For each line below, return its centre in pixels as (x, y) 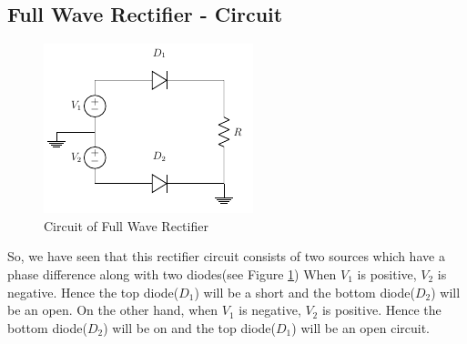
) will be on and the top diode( (189, 327)
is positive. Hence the (381, 310)
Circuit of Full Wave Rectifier (126, 225)
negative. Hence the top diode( (93, 292)
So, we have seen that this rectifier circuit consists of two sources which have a (226, 256)
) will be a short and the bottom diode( (305, 292)
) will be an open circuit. (360, 327)
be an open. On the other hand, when (113, 310)
